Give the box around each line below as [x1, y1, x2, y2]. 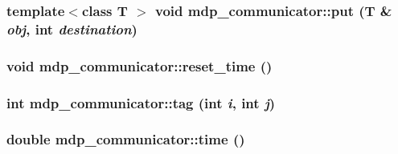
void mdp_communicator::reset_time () [6, 55, 273, 75]
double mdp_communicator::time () [6, 129, 245, 149]
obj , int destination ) [6, 18, 137, 38]
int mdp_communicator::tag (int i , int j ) [6, 92, 276, 112]
